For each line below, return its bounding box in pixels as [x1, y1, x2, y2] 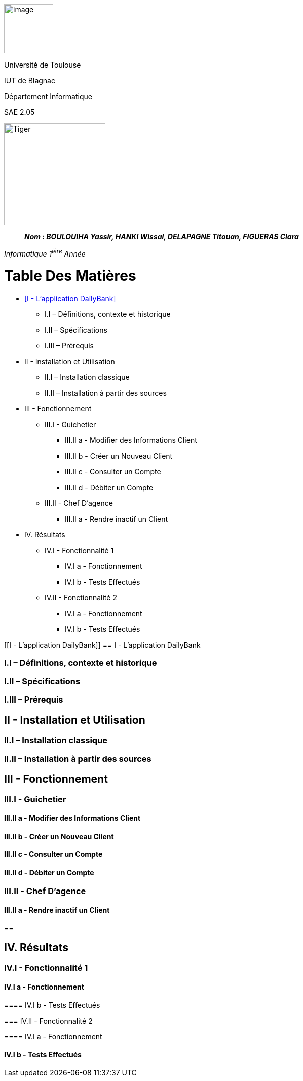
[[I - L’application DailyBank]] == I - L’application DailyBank [4, 641, 201, 650]
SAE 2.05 [4, 108, 35, 116]
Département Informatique [4, 92, 92, 101]
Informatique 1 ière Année [4, 248, 86, 258]
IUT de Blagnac [4, 76, 55, 85]
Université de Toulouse [4, 60, 81, 69]
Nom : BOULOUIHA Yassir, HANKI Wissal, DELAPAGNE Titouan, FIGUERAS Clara [24, 232, 299, 241]
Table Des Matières [4, 267, 136, 285]
